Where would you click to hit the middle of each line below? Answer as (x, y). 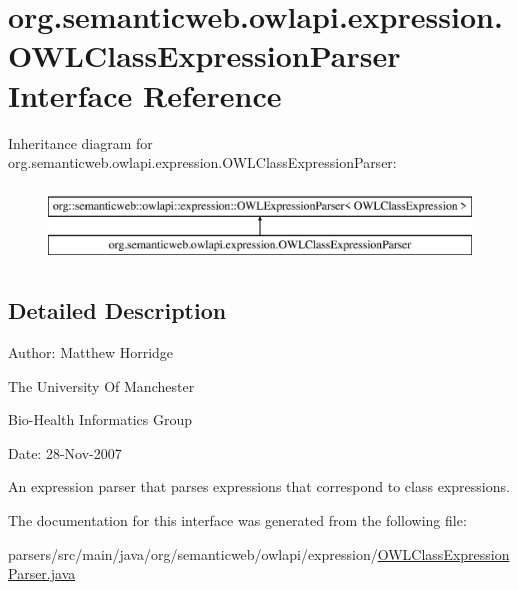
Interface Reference (145, 94)
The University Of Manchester (101, 385)
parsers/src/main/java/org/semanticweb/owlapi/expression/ (193, 553)
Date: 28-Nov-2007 (65, 452)
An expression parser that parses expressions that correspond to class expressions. (259, 486)
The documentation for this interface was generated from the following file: (237, 520)
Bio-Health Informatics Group (100, 419)
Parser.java (42, 573)
